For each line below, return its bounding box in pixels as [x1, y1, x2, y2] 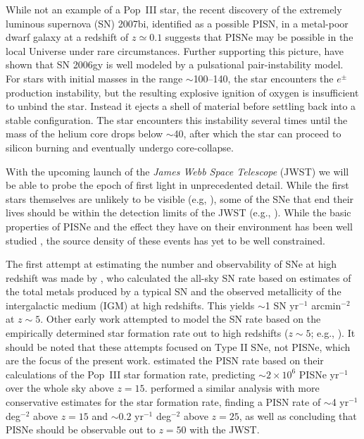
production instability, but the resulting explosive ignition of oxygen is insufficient [6, 85, 359, 99]
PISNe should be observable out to [6, 422, 156, 437]
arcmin [311, 297, 341, 312]
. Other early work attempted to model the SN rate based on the [40, 311, 321, 326]
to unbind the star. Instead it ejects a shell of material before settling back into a [6, 99, 356, 113]
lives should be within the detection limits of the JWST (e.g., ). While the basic [6, 205, 351, 220]
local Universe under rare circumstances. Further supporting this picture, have [6, 43, 344, 58]
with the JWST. [189, 422, 260, 437]
